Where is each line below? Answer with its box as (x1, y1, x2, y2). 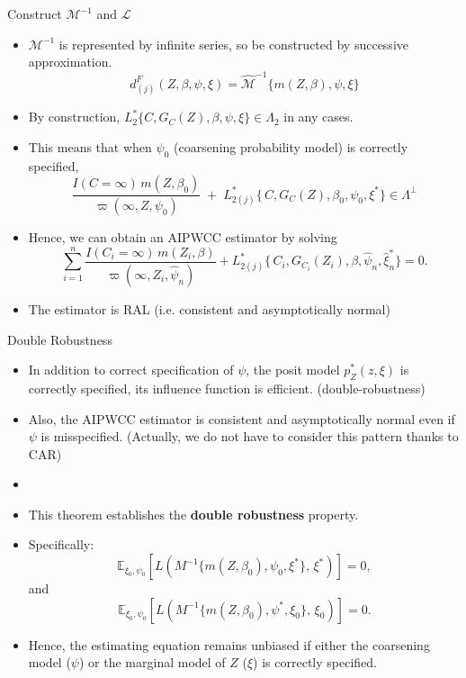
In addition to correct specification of (28, 360, 234, 379)
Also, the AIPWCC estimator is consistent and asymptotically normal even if (28, 409, 455, 428)
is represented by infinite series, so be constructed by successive (58, 34, 408, 53)
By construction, (28, 107, 121, 126)
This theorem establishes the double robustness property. (28, 504, 359, 523)
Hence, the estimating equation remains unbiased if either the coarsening (28, 635, 430, 654)
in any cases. (283, 107, 354, 126)
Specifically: (28, 535, 94, 554)
